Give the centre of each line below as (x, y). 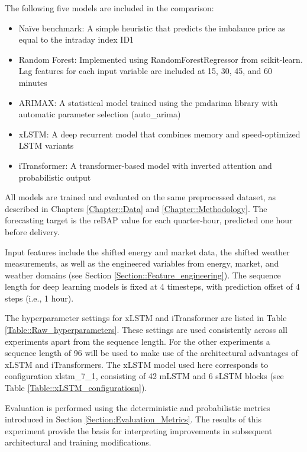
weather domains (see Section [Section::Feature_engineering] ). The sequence (143, 275)
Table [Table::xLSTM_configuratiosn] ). (76, 388)
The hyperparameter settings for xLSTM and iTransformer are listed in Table (146, 318)
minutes (33, 82)
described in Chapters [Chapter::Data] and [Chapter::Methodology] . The (136, 208)
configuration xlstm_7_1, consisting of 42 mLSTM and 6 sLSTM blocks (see (144, 376)
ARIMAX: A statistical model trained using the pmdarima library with (148, 102)
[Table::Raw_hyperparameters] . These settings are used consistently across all (146, 330)
